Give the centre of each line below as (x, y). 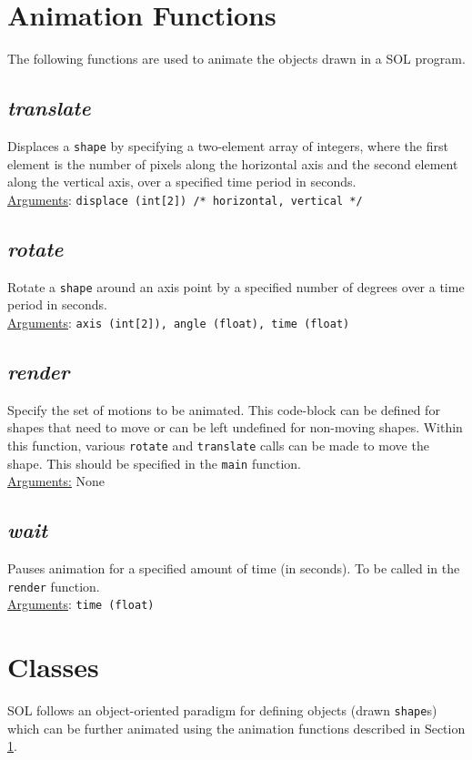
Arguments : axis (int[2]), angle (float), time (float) (179, 322)
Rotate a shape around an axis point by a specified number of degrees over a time (236, 286)
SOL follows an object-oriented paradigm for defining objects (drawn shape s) (222, 710)
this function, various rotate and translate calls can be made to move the (218, 445)
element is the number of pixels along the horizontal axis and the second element (233, 163)
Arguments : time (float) (81, 604)
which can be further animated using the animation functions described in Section (236, 728)
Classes (53, 667)
